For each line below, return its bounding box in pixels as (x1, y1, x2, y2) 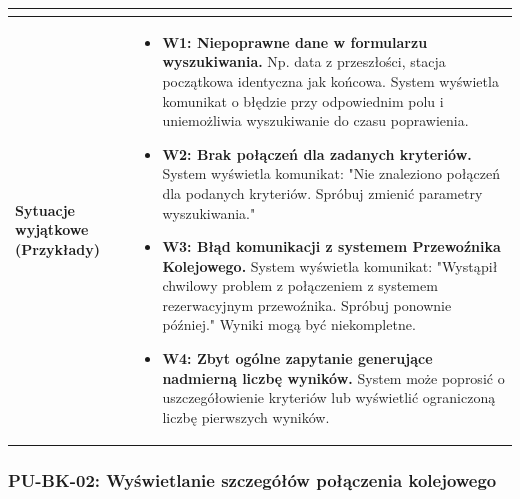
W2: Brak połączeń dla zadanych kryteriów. (162, 143, 472, 164)
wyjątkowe (15, 219, 89, 240)
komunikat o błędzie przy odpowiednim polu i (162, 90, 444, 111)
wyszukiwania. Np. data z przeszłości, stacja (162, 51, 446, 72)
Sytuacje (15, 199, 75, 220)
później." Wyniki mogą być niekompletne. (162, 314, 416, 335)
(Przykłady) (15, 238, 100, 259)
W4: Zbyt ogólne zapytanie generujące (162, 348, 433, 369)
